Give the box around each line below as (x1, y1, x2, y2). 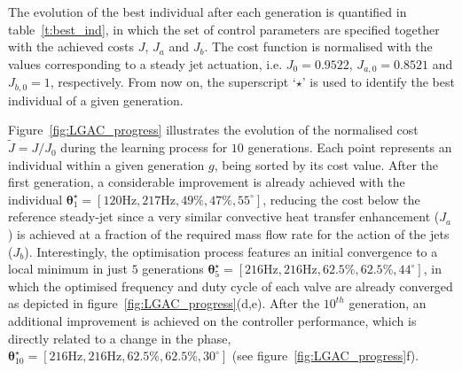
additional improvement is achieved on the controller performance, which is (8, 312, 417, 330)
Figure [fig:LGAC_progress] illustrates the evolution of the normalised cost (8, 120, 419, 139)
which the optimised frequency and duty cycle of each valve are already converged (8, 276, 453, 295)
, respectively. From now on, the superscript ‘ (50, 73, 296, 91)
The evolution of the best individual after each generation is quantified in (8, 3, 407, 20)
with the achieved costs (8, 37, 135, 56)
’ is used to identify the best (301, 73, 455, 91)
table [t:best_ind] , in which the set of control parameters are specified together (8, 19, 440, 38)
